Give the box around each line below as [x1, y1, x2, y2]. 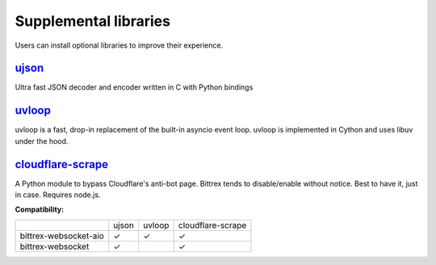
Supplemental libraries [15, 12, 171, 30]
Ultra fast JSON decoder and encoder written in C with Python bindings [15, 82, 254, 92]
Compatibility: [15, 204, 65, 214]
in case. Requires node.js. [15, 190, 101, 200]
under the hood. [15, 136, 69, 145]
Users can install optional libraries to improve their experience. [15, 40, 224, 50]
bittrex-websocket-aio [19, 230, 104, 242]
